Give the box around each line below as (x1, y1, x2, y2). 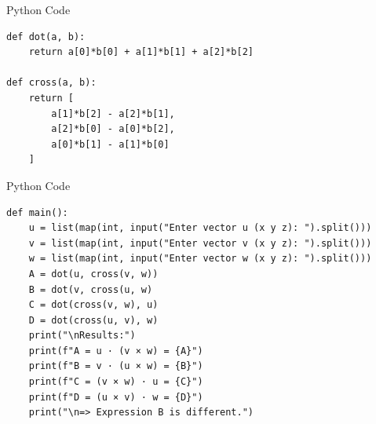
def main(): (6, 207, 68, 218)
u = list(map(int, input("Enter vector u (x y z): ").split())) (28, 222, 372, 234)
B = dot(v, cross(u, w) (28, 283, 153, 295)
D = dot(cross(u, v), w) (28, 314, 159, 326)
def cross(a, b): (6, 77, 97, 89)
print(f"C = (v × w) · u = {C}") (28, 376, 203, 388)
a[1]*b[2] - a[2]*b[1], (51, 108, 175, 119)
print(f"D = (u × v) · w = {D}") (28, 391, 203, 403)
